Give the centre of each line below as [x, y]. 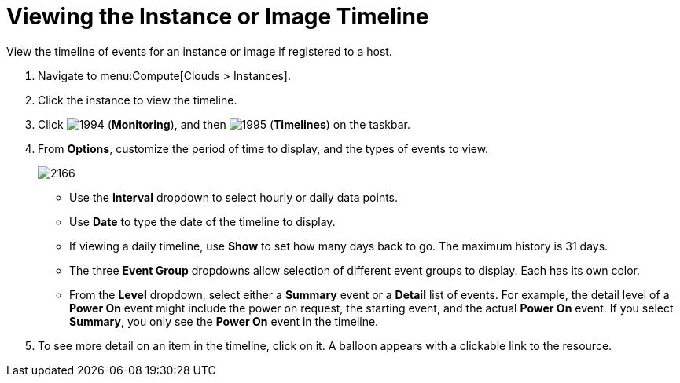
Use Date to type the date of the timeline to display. [202, 221]
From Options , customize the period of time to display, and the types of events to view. [263, 148]
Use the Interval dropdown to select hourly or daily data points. [234, 197]
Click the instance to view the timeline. [138, 100]
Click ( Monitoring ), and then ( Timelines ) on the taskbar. [224, 124]
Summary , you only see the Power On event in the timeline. [224, 321]
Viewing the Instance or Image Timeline [218, 16]
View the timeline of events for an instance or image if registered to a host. [199, 51]
